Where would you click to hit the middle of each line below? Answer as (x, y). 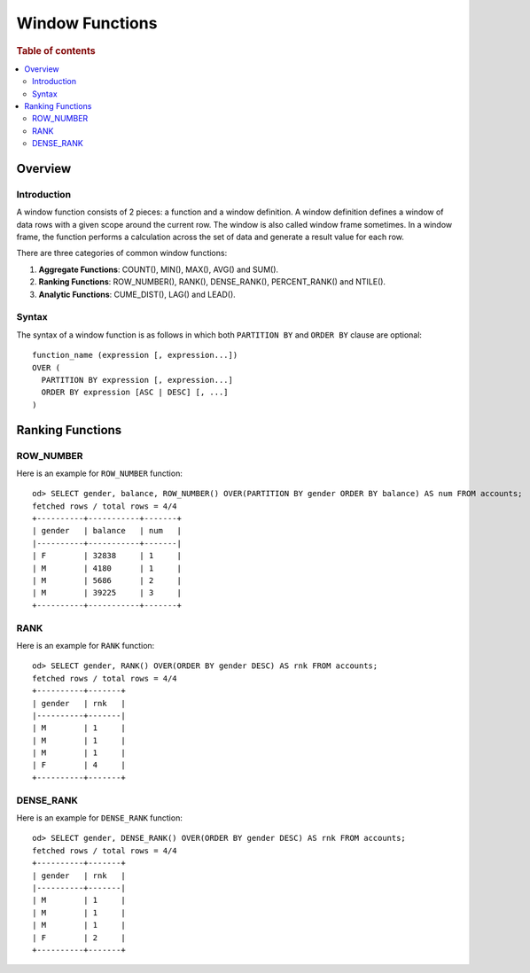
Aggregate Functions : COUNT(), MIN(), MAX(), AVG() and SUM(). (159, 269)
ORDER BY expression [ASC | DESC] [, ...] (135, 393)
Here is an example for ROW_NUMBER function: (100, 473)
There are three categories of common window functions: (122, 253)
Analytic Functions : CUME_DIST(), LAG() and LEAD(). (137, 294)
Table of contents (56, 51)
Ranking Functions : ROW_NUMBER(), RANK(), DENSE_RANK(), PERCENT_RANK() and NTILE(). (212, 282)
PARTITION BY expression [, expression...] (137, 380)
